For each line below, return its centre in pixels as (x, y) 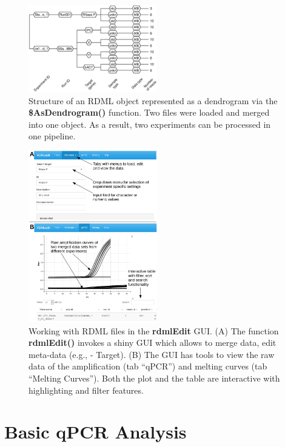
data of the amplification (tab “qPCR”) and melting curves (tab (148, 366)
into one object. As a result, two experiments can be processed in (150, 124)
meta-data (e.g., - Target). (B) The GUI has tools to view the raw (152, 354)
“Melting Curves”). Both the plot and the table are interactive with (154, 378)
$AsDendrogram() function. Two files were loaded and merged (149, 112)
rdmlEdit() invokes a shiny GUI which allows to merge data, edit (153, 343)
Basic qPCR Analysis (96, 432)
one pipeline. (52, 136)
